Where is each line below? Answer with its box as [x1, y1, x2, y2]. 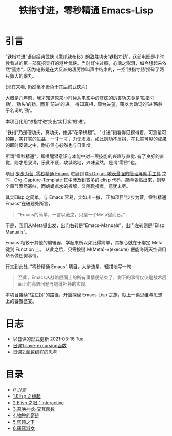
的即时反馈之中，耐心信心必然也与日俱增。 [5, 142, 95, 148]
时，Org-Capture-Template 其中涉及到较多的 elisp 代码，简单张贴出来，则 [5, 177, 161, 183]
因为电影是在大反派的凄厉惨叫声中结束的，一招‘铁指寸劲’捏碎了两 [27, 66, 164, 72]
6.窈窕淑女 [12, 425, 35, 431]
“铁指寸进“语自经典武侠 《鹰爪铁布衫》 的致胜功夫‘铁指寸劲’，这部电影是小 [5, 53, 160, 60]
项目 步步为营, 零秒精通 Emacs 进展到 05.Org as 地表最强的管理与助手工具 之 [5, 170, 167, 176]
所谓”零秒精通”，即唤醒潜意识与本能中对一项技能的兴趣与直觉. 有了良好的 [5, 153, 160, 159]
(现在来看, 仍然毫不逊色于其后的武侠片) [5, 83, 88, 90]
